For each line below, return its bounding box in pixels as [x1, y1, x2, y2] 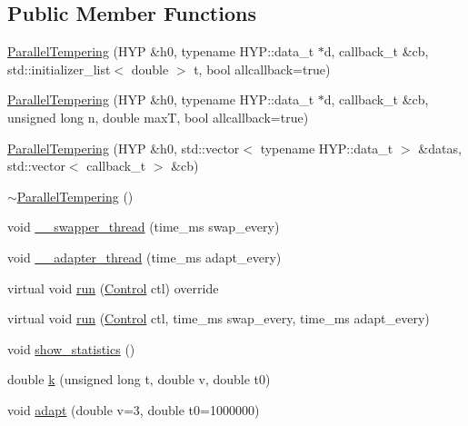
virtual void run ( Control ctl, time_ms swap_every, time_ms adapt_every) [7, 309, 430, 328]
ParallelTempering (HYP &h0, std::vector [7, 138, 240, 157]
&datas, [418, 138, 462, 157]
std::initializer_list [7, 59, 111, 78]
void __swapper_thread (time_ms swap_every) [7, 217, 280, 236]
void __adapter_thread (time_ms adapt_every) [7, 247, 282, 266]
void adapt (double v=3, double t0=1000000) [7, 400, 260, 419]
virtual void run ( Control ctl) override [7, 278, 219, 297]
